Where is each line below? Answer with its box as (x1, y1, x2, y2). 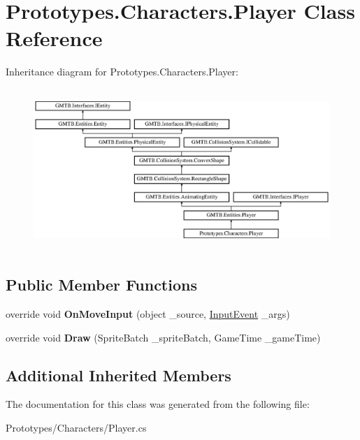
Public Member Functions (6, 274, 197, 295)
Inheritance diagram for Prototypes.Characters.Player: (6, 64, 238, 79)
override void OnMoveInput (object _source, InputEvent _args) (6, 306, 290, 321)
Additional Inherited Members (6, 364, 231, 386)
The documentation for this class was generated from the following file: (6, 397, 310, 411)
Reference (6, 24, 103, 52)
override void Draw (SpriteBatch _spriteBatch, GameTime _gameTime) (6, 330, 321, 344)
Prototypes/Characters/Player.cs (6, 420, 147, 434)
